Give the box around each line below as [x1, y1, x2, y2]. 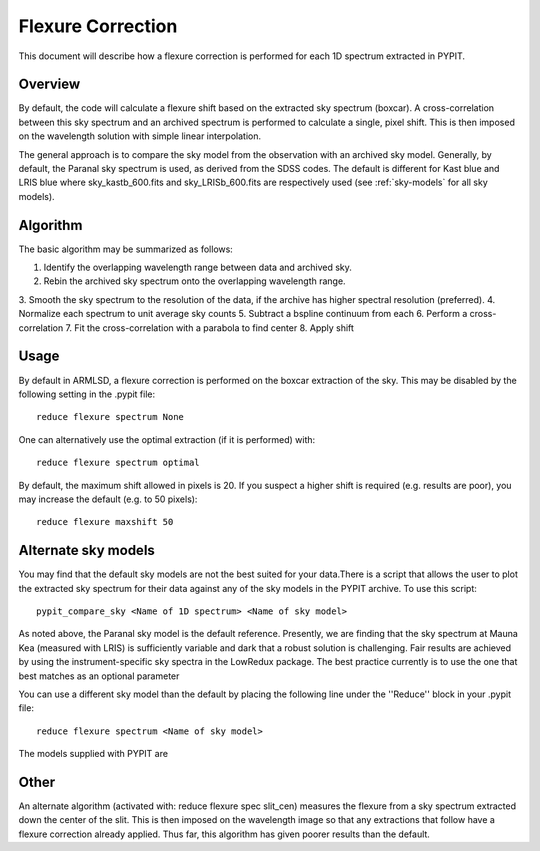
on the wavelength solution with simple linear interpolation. [18, 130, 262, 142]
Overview [18, 76, 81, 93]
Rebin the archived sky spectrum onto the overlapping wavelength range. [43, 275, 346, 287]
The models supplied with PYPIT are [18, 748, 169, 760]
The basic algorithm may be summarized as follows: [18, 243, 234, 255]
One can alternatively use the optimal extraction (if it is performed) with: [18, 433, 316, 445]
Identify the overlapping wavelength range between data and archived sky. [43, 261, 352, 274]
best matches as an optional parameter [18, 670, 180, 682]
